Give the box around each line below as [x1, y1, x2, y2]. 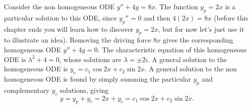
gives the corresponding [163, 35, 233, 45]
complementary [4, 85, 50, 95]
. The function [155, 1, 198, 11]
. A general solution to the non [145, 64, 237, 74]
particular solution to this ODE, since [4, 12, 117, 22]
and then [144, 12, 170, 22]
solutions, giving [60, 85, 108, 95]
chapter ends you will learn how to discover [4, 23, 134, 34]
